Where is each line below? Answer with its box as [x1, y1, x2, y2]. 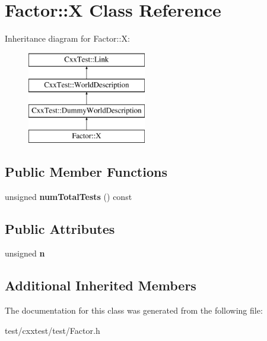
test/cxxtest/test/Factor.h [5, 324, 100, 336]
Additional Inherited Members [5, 276, 196, 295]
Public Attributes [5, 219, 115, 237]
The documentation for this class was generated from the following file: [5, 304, 263, 317]
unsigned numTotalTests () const [5, 190, 132, 202]
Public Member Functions [5, 162, 167, 180]
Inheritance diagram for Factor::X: [5, 32, 130, 45]
